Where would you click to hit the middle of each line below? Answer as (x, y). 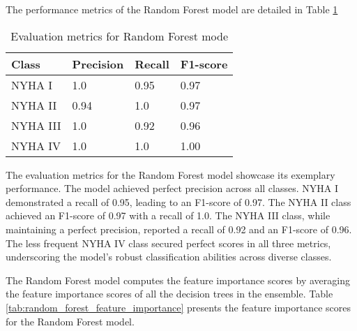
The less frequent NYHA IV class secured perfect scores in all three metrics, (168, 243)
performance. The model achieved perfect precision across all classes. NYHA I (172, 188)
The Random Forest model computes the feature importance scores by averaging (178, 280)
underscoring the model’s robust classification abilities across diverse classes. (169, 257)
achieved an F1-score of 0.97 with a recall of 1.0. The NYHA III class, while (168, 215)
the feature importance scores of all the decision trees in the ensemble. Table (169, 294)
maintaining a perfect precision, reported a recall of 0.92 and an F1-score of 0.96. (179, 229)
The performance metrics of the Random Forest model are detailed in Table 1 (172, 9)
